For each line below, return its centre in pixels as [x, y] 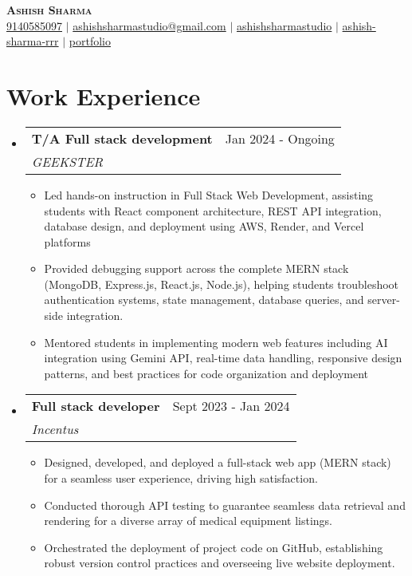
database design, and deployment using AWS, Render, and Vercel [204, 226]
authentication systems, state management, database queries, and [204, 300]
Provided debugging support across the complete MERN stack [196, 268]
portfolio [90, 41]
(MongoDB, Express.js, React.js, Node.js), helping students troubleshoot [222, 284]
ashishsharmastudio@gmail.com [149, 25]
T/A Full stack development [122, 138]
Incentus [55, 429]
